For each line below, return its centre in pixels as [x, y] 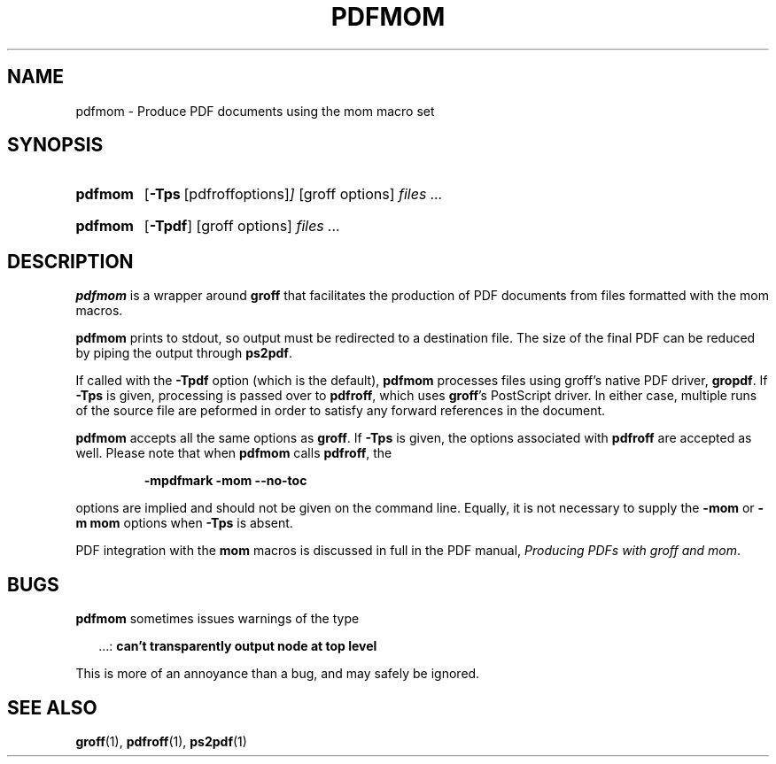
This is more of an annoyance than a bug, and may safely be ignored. [278, 674]
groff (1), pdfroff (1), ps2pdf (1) [161, 741]
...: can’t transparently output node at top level [238, 646]
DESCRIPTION [70, 261]
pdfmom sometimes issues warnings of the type [217, 619]
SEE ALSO [52, 707]
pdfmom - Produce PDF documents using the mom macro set [255, 111]
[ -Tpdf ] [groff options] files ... [242, 226]
